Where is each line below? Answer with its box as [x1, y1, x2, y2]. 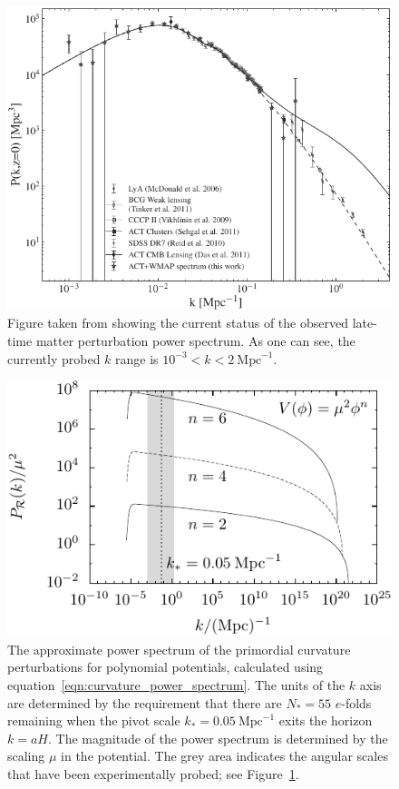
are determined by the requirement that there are [7, 693, 282, 712]
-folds [341, 693, 372, 712]
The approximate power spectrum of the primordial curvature [7, 639, 351, 658]
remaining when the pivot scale [7, 711, 180, 730]
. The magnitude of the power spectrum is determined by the [48, 728, 388, 747]
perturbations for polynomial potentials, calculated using [7, 657, 324, 676]
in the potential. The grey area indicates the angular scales [61, 746, 388, 765]
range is [115, 349, 159, 368]
